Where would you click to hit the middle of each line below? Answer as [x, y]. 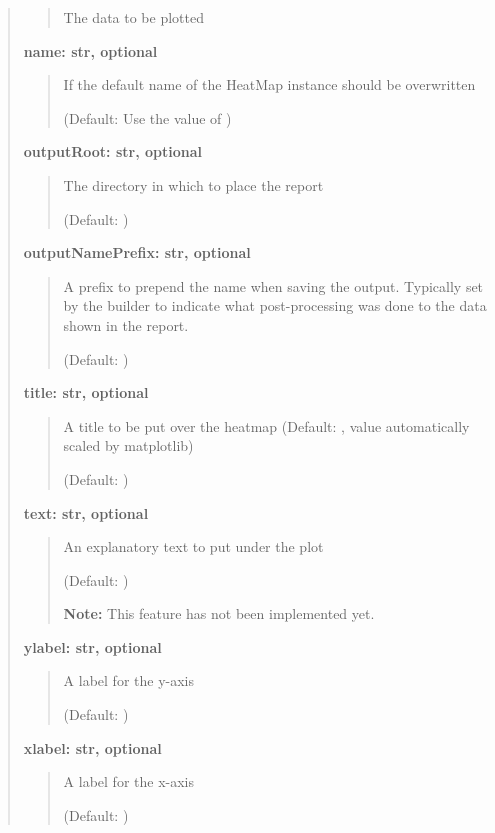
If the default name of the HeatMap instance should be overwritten [269, 84]
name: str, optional [90, 50]
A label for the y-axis [128, 680]
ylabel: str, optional [92, 646]
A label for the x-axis [128, 781]
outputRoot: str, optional [113, 151]
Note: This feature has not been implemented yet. [219, 613]
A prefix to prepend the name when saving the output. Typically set [273, 285]
